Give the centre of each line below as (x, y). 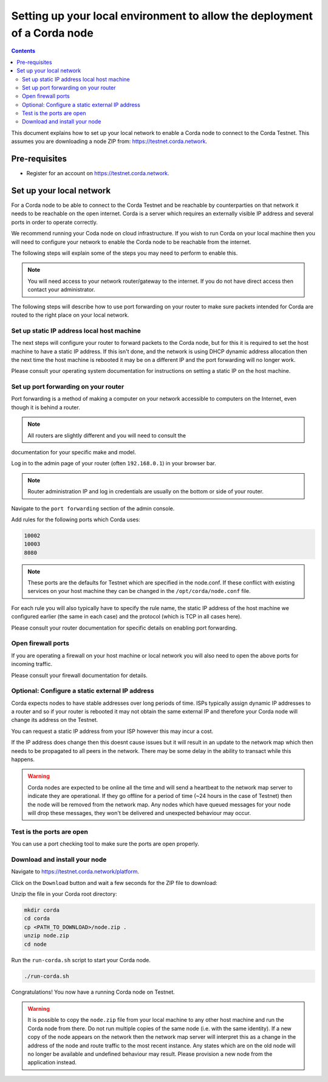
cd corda (37, 919)
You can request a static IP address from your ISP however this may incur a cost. (112, 731)
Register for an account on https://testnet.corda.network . (98, 173)
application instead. (52, 1063)
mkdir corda (42, 910)
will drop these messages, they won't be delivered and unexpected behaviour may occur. (139, 813)
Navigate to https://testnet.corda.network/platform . (75, 872)
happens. (23, 760)
